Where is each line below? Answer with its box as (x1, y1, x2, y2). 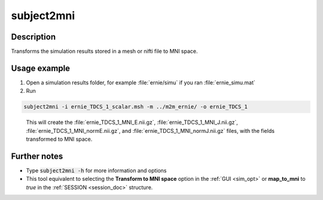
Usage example (11, 63, 71, 73)
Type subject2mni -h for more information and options (26, 167, 167, 174)
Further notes (11, 151, 63, 161)
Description (11, 32, 56, 42)
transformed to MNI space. (26, 135, 93, 143)
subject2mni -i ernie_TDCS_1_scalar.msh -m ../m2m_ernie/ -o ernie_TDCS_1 (23, 104, 248, 110)
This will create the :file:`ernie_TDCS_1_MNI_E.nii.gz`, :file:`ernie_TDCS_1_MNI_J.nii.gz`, (26, 119, 239, 126)
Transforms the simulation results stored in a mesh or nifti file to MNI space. (11, 48, 198, 55)
